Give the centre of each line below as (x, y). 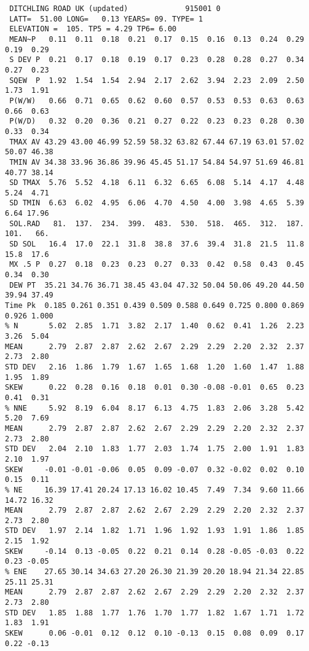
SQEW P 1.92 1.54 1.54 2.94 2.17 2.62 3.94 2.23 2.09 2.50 (157, 80)
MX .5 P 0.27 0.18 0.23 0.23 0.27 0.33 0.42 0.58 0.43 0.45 (157, 265)
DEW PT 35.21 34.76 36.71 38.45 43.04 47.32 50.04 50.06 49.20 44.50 (157, 285)
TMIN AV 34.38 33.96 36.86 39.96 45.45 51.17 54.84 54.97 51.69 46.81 (157, 162)
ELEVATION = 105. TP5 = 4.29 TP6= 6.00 (93, 29)
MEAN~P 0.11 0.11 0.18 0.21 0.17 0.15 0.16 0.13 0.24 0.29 (157, 39)
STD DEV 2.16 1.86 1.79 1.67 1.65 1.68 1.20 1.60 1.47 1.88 (154, 367)
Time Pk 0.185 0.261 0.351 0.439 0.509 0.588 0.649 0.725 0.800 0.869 (154, 306)
